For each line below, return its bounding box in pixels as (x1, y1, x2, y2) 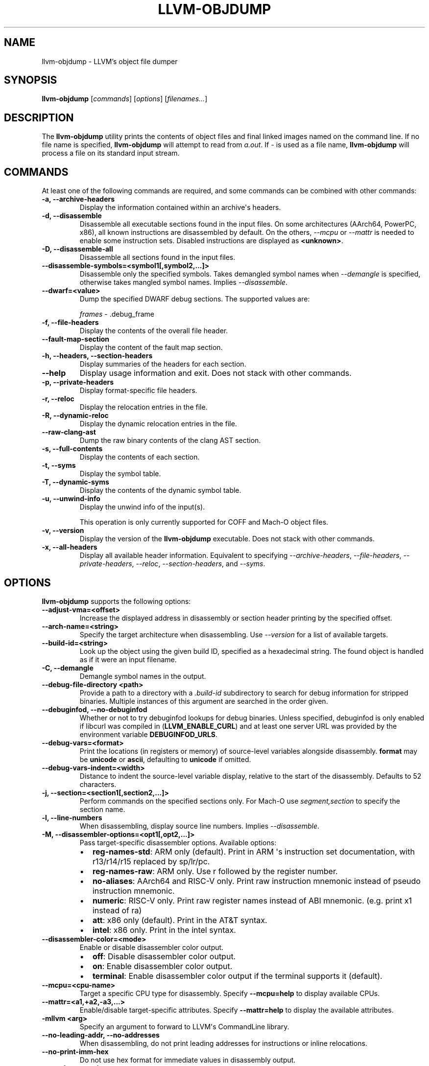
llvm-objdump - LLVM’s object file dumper (42, 57, 178, 66)
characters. (79, 780, 117, 788)
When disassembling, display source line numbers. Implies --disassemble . (79, 821, 320, 830)
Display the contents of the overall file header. (79, 326, 228, 335)
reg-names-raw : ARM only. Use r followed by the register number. (92, 866, 338, 876)
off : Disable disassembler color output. (92, 951, 236, 961)
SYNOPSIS (4, 74, 57, 87)
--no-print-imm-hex (42, 1047, 109, 1056)
